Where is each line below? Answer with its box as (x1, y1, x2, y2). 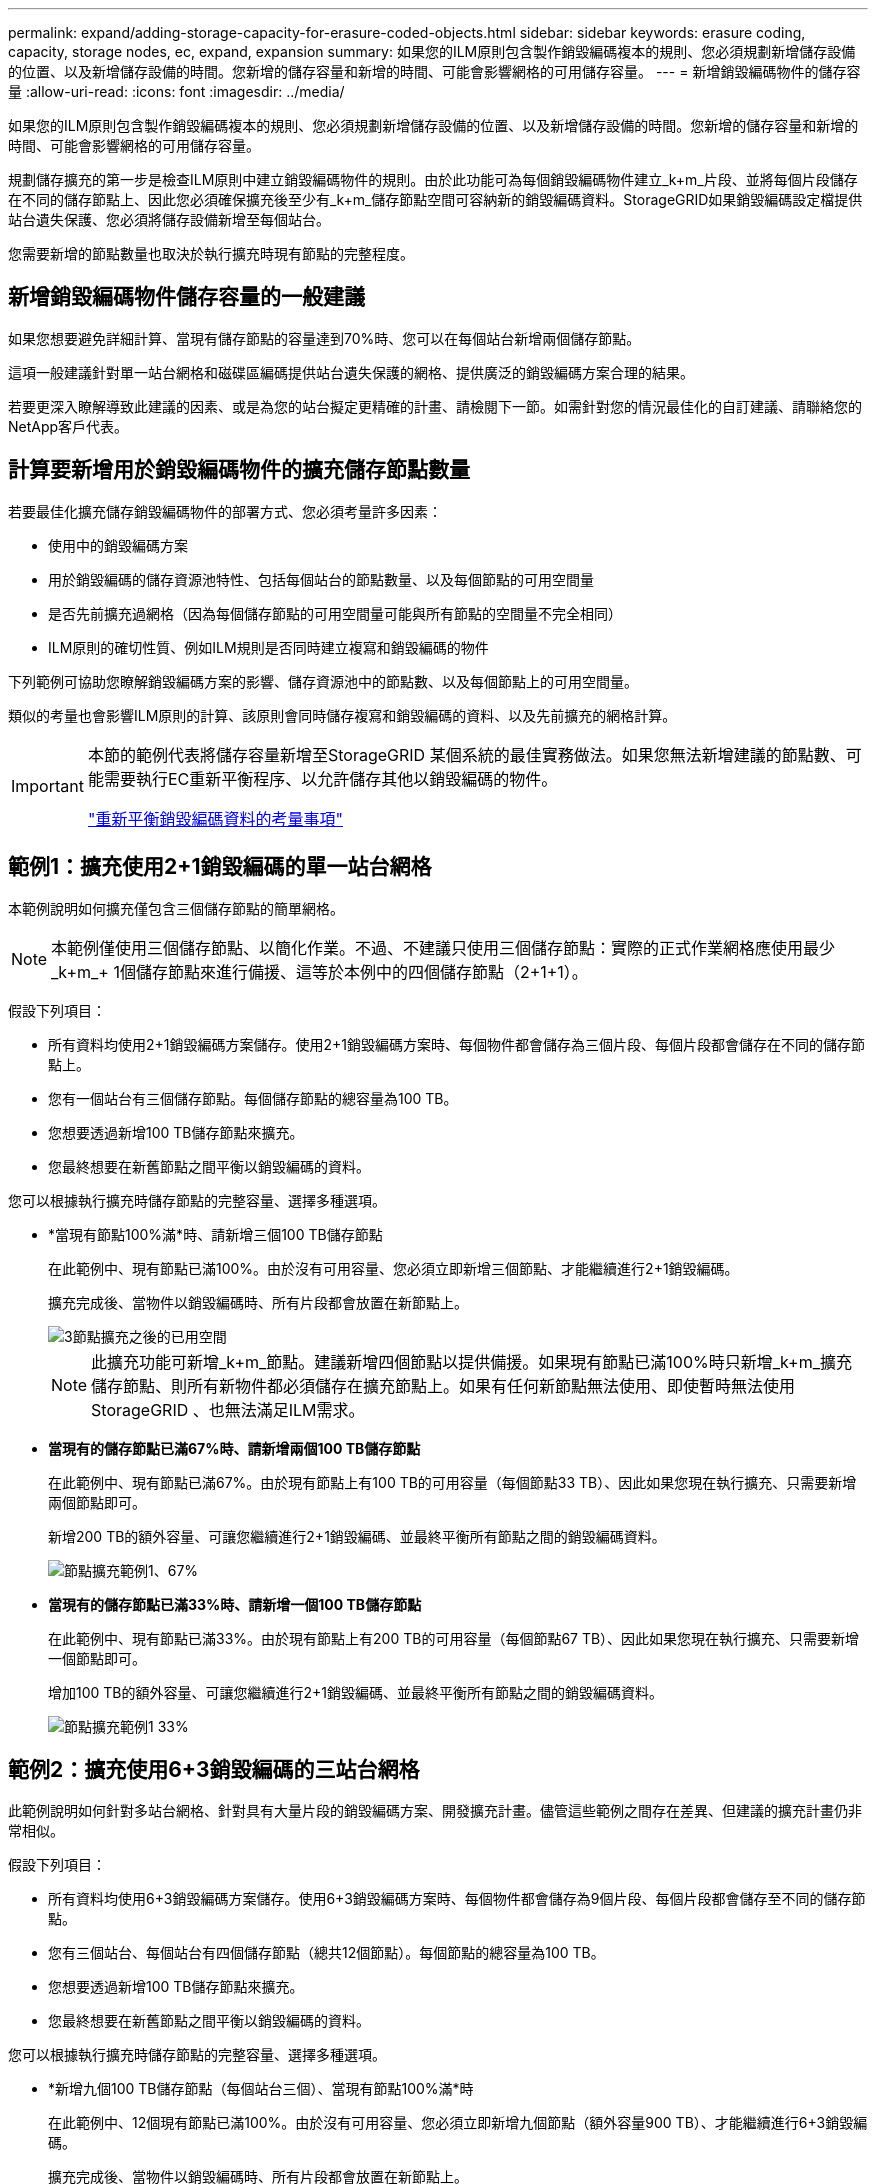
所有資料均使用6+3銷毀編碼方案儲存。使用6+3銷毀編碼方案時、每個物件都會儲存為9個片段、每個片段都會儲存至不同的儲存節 (48, 1890, 866, 1908)
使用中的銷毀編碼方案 (48, 536, 188, 554)
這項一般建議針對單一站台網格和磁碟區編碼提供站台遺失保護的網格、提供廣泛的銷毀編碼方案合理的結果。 (8, 363, 694, 381)
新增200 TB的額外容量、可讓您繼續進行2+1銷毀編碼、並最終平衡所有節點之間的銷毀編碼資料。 (48, 1527, 666, 1545)
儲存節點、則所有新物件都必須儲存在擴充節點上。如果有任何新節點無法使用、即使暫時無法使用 (91, 1375, 796, 1396)
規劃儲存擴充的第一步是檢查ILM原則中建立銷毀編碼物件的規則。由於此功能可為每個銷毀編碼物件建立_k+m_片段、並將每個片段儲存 (8, 171, 858, 188)
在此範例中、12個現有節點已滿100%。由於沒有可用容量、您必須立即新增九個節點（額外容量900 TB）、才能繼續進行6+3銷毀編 (48, 2114, 868, 2132)
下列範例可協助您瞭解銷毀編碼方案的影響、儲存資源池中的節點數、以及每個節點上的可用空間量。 (8, 672, 638, 690)
